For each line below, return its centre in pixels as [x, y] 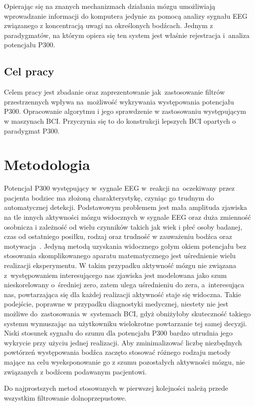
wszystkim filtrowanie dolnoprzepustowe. [65, 397]
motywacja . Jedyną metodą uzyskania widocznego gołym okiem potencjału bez [125, 246]
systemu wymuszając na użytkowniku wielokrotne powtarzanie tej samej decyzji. [126, 323]
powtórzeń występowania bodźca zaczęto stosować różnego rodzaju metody [117, 352]
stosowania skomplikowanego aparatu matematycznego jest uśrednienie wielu [120, 255]
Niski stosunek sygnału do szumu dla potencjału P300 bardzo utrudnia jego [118, 333]
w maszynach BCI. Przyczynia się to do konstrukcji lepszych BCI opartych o [120, 120]
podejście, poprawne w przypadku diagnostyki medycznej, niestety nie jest [116, 304]
